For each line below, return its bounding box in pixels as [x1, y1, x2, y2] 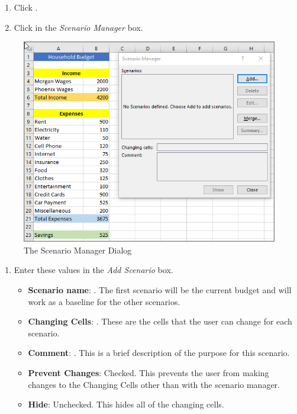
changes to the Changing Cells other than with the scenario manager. [28, 378, 280, 390]
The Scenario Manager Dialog [24, 243, 132, 256]
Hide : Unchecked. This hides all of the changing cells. [28, 398, 224, 410]
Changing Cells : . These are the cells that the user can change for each [28, 315, 292, 328]
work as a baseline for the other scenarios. [28, 295, 180, 307]
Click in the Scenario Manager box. [14, 21, 143, 33]
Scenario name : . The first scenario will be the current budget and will [28, 283, 292, 296]
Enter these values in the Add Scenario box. [14, 264, 173, 276]
